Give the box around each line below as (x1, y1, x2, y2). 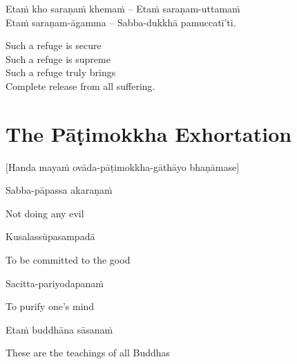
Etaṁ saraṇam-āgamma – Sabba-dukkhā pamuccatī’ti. (6, 15, 236, 29)
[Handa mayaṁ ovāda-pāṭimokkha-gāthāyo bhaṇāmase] (6, 159, 240, 174)
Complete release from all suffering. (6, 78, 155, 93)
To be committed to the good (6, 253, 131, 267)
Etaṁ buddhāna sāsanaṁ (6, 322, 113, 336)
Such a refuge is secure (6, 38, 102, 53)
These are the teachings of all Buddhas (6, 345, 171, 360)
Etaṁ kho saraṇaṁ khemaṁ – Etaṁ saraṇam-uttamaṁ (6, 1, 240, 15)
